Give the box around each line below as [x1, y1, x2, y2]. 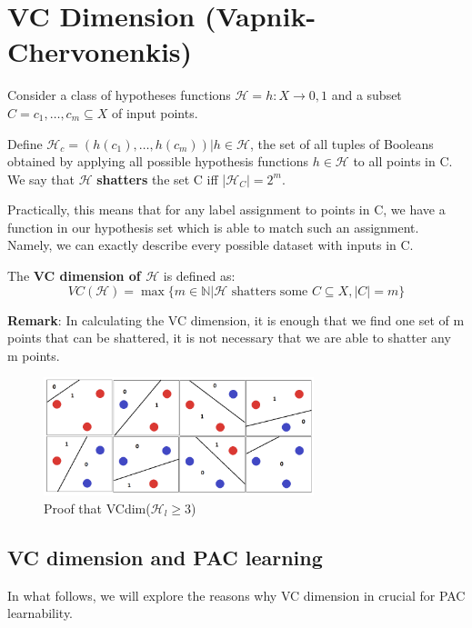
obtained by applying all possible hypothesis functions [7, 152, 309, 171]
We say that [7, 169, 75, 188]
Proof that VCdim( [44, 498, 151, 517]
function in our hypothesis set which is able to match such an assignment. [7, 217, 419, 236]
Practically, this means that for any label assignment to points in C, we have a [7, 200, 446, 219]
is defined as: [163, 266, 236, 285]
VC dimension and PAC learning [7, 543, 323, 571]
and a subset [331, 85, 402, 105]
